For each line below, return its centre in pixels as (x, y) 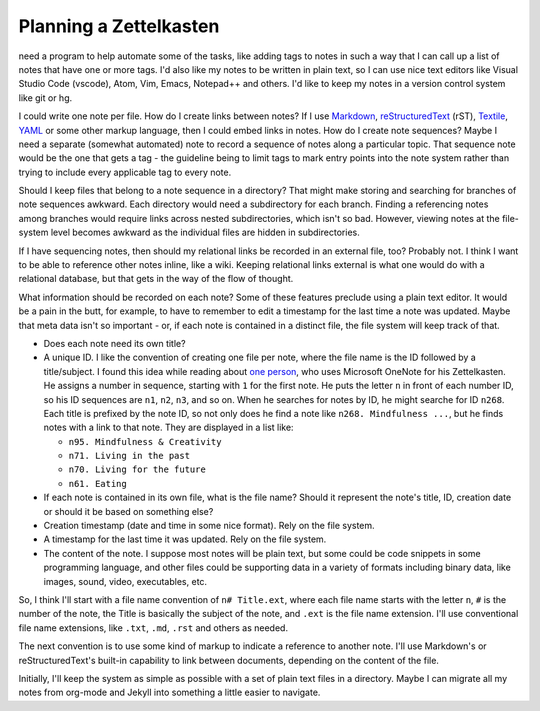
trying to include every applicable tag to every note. (125, 172)
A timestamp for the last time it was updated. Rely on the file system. (185, 539)
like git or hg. (45, 97)
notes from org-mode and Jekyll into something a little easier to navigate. (169, 692)
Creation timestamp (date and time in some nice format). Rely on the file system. (209, 526)
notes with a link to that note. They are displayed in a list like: (168, 427)
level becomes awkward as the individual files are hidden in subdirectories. (205, 232)
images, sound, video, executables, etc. (125, 581)
